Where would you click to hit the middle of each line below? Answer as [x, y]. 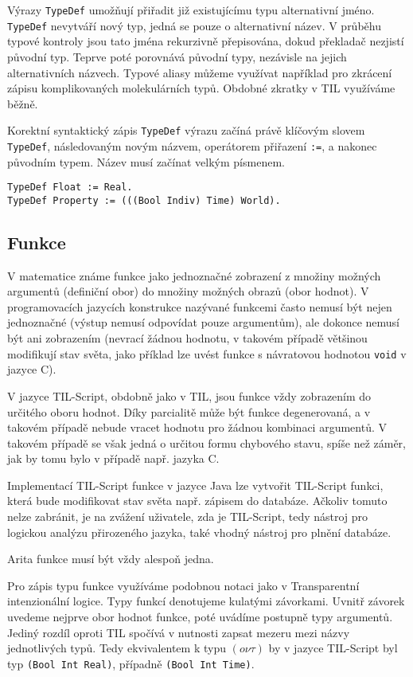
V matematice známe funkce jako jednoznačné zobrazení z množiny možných [194, 275]
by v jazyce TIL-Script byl [333, 648]
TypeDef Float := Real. [70, 188]
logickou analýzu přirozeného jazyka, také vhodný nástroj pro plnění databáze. [199, 532]
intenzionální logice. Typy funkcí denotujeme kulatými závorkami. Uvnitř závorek [206, 601]
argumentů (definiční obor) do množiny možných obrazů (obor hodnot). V [188, 291]
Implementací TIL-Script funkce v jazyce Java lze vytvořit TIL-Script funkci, [195, 485]
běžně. [23, 103]
